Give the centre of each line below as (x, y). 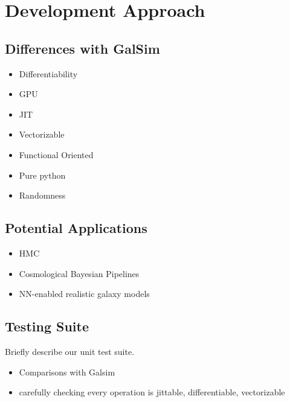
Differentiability (48, 73)
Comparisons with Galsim (67, 372)
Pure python (42, 175)
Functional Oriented (56, 154)
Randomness (42, 195)
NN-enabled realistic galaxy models (84, 294)
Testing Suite (47, 326)
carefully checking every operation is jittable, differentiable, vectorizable (152, 392)
